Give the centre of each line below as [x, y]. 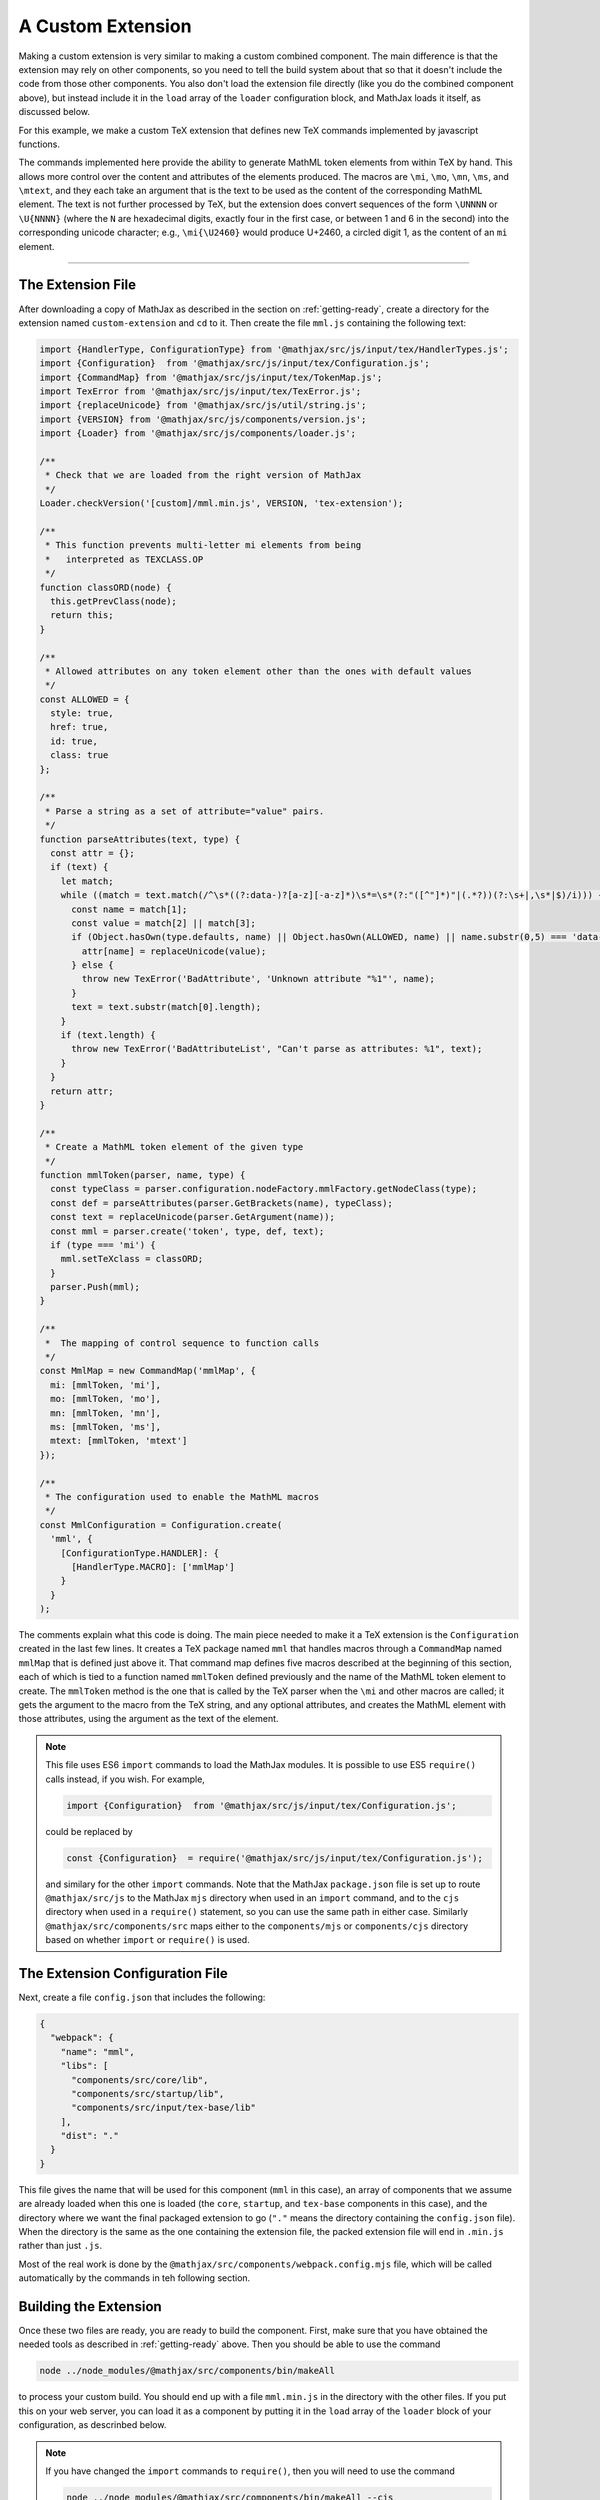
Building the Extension [90, 2306]
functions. [39, 144]
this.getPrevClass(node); [113, 601]
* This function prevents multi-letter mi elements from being [203, 545]
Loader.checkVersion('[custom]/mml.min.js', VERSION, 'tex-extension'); [221, 503]
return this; [82, 615]
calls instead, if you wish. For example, [125, 1779]
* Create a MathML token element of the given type [174, 1147]
